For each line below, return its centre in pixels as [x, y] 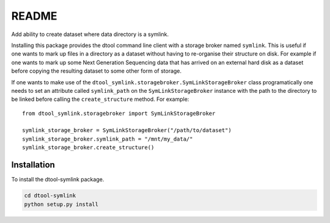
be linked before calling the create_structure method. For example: [100, 99]
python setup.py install [61, 204]
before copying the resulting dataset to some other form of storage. [97, 71]
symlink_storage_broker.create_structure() [88, 148]
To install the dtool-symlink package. [58, 180]
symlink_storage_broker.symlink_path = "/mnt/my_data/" [108, 139]
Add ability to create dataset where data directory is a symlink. [90, 34]
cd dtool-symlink [50, 196]
